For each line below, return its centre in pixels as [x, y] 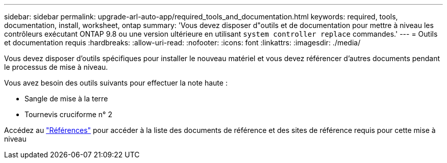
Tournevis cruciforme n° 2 [68, 114]
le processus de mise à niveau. [56, 67]
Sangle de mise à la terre [66, 99]
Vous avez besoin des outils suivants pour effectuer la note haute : [116, 83]
